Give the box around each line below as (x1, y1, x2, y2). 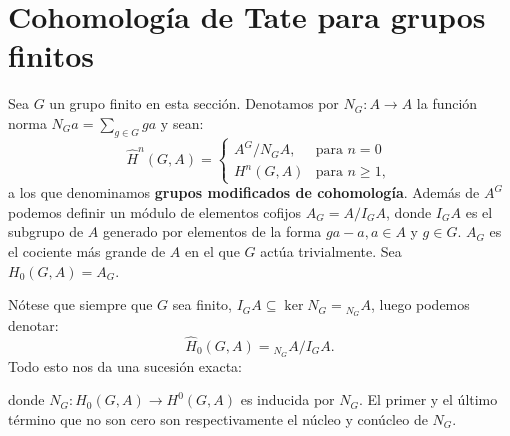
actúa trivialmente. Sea (260, 241, 402, 262)
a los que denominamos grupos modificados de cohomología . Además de (8, 182, 480, 203)
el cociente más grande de (8, 241, 166, 262)
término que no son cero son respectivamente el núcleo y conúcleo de (8, 408, 428, 429)
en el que (185, 241, 240, 262)
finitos (8, 35, 95, 76)
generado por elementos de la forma (103, 221, 322, 242)
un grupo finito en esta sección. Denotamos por (49, 93, 339, 114)
